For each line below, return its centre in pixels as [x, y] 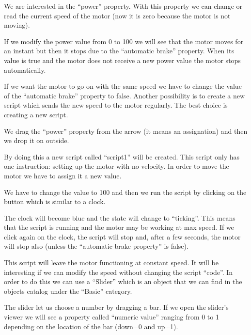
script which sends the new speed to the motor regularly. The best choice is [116, 105]
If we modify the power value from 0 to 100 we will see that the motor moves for [124, 41]
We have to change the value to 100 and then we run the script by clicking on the [125, 192]
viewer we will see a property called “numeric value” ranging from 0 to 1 [111, 317]
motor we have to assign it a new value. [63, 175]
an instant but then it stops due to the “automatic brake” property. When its [119, 51]
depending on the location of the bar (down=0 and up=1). [91, 326]
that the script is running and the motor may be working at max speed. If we [119, 227]
